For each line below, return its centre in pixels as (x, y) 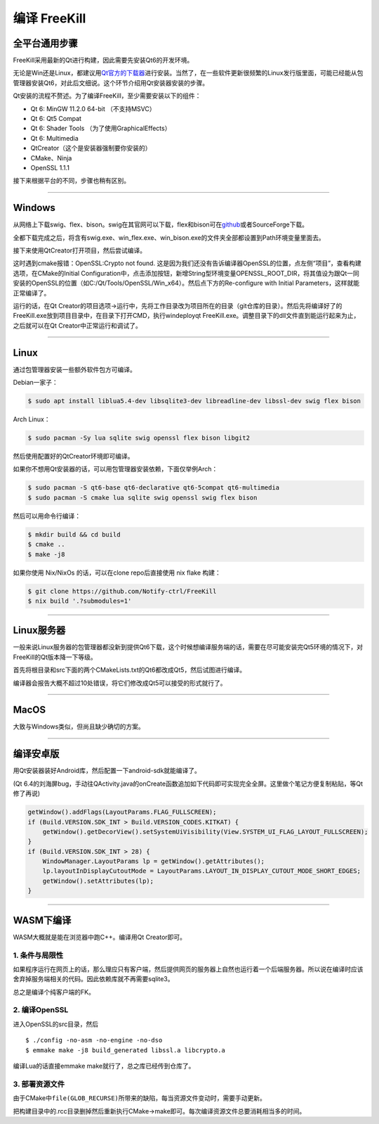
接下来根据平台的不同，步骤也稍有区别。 (71, 181)
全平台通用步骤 (45, 43)
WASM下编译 (42, 920)
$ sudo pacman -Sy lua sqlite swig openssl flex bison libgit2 (139, 438)
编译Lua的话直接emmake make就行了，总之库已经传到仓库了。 (104, 1066)
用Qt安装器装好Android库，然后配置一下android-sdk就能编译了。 (107, 771)
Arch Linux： (32, 419)
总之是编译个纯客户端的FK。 (54, 992)
